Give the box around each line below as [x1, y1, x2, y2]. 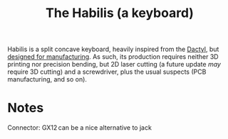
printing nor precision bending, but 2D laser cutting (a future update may [7, 60, 221, 69]
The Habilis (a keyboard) [45, 5, 195, 21]
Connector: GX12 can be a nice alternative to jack [7, 123, 152, 132]
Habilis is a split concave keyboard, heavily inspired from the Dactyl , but [7, 45, 219, 54]
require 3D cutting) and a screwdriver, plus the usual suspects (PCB [7, 67, 207, 76]
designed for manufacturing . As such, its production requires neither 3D [7, 52, 219, 61]
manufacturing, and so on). [7, 75, 88, 84]
